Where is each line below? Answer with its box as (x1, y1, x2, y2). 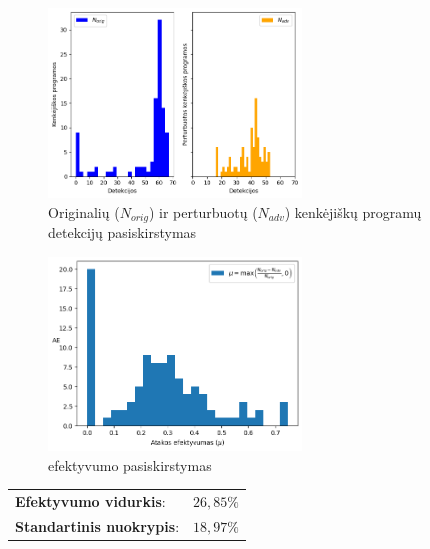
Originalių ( (48, 201, 120, 222)
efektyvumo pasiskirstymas (48, 454, 212, 475)
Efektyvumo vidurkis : (15, 490, 166, 511)
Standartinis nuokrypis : (15, 515, 180, 536)
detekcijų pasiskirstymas (48, 222, 197, 243)
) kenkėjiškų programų (284, 201, 422, 222)
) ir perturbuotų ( (148, 201, 258, 222)
